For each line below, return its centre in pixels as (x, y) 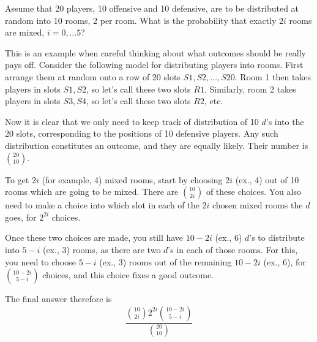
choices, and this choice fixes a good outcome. (128, 275)
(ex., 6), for (285, 261)
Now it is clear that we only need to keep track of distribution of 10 (132, 121)
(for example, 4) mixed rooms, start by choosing (132, 179)
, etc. (214, 101)
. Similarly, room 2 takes (250, 89)
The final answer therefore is (58, 299)
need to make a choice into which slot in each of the (102, 205)
